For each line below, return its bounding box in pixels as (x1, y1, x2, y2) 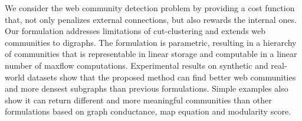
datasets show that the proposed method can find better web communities (27, 70, 296, 83)
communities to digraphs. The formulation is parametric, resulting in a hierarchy (5, 36, 297, 48)
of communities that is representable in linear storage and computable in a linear (5, 48, 297, 60)
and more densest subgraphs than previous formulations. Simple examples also (5, 82, 288, 95)
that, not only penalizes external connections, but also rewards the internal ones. (5, 13, 297, 25)
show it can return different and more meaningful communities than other (5, 93, 272, 106)
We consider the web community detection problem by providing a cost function (5, 2, 295, 14)
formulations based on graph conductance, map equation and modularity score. (5, 105, 291, 117)
